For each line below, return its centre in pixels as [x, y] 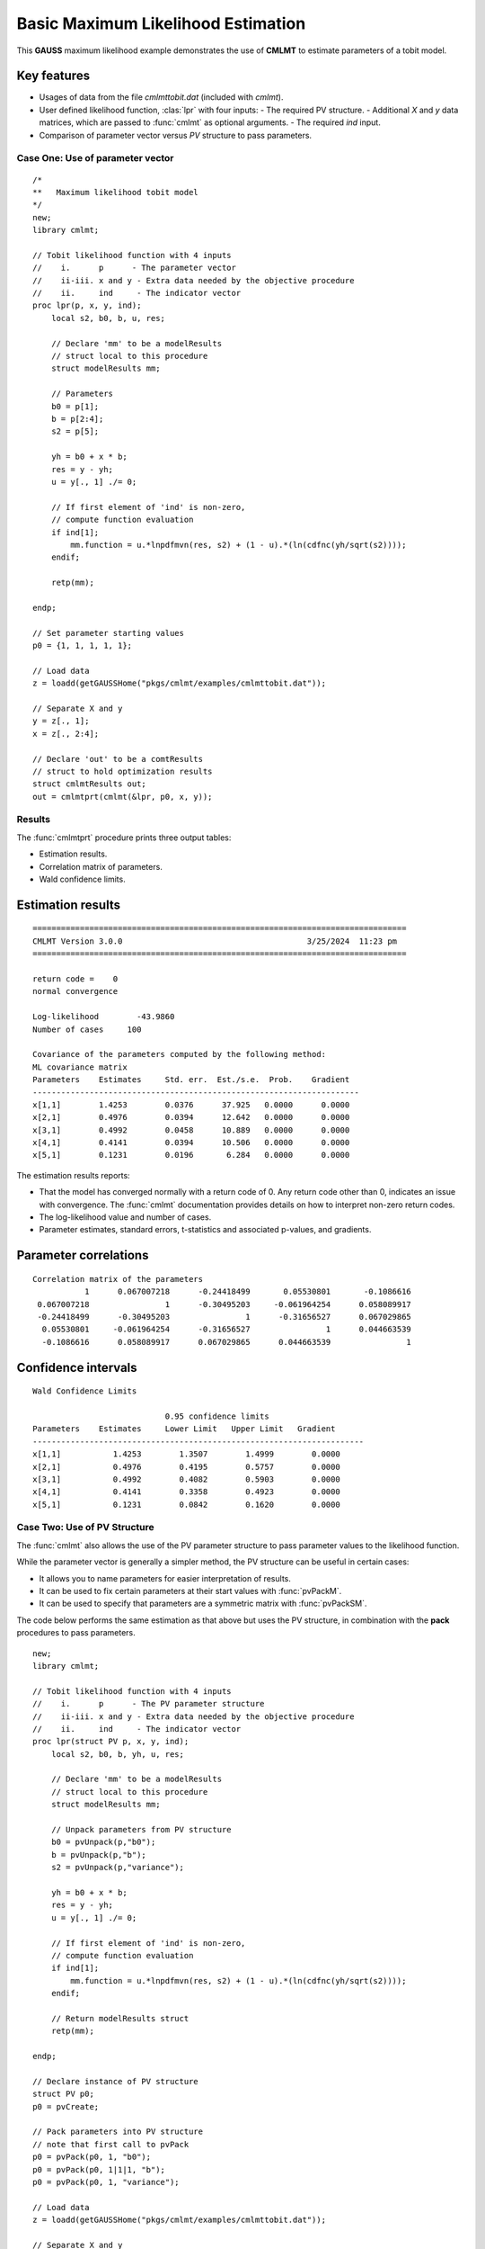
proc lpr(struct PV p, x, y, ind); [111, 1742]
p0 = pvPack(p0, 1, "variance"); [106, 2182]
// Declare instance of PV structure [116, 2081]
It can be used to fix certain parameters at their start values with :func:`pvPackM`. [190, 1591]
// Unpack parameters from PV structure [141, 1830]
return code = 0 [75, 979]
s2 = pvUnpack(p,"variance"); [117, 1868]
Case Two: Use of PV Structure [85, 1528]
